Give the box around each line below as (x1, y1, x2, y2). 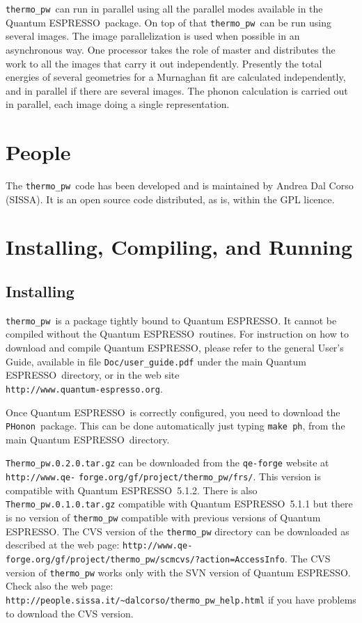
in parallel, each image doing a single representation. (6, 97, 230, 111)
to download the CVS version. (6, 606, 134, 620)
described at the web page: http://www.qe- (6, 537, 193, 552)
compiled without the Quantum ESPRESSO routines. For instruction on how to (6, 326, 349, 341)
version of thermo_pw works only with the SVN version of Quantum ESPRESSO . (6, 565, 351, 579)
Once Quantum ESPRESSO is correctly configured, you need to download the (6, 404, 340, 419)
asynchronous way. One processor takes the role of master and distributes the (6, 42, 336, 56)
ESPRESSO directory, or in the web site (6, 368, 180, 382)
